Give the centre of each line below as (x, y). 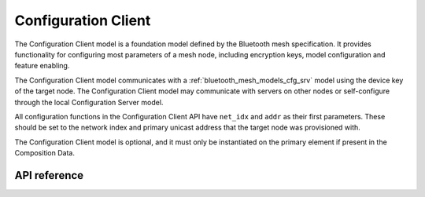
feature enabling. (42, 66)
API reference (49, 175)
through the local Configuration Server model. (89, 102)
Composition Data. (44, 153)
